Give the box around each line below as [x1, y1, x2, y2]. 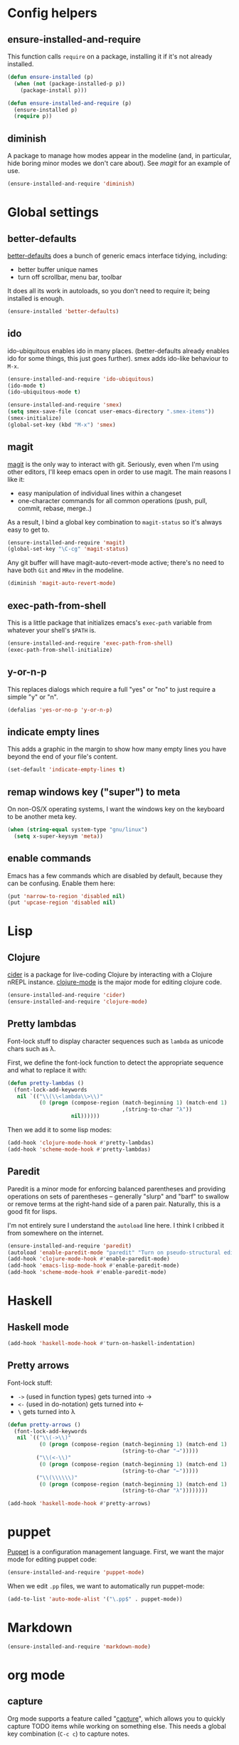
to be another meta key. [7, 812, 77, 821]
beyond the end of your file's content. [7, 752, 118, 761]
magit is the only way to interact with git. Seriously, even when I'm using [7, 460, 219, 468]
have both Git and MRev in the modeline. [7, 566, 124, 574]
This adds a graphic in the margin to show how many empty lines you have [7, 745, 226, 754]
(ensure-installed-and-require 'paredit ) [7, 1242, 132, 1250]
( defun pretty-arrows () [7, 1421, 81, 1428]
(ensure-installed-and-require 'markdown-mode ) [7, 1643, 152, 1650]
